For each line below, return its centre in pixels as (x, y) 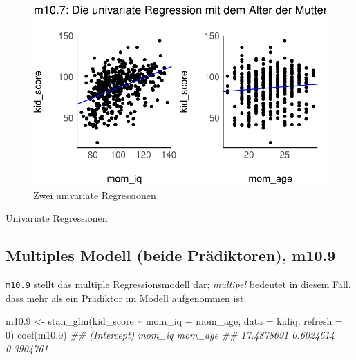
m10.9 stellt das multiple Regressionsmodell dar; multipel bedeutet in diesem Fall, (178, 284)
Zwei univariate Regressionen (95, 195)
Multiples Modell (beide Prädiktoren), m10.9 (171, 255)
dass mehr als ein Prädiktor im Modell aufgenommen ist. (126, 297)
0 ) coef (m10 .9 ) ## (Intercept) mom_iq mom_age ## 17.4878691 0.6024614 (170, 335)
